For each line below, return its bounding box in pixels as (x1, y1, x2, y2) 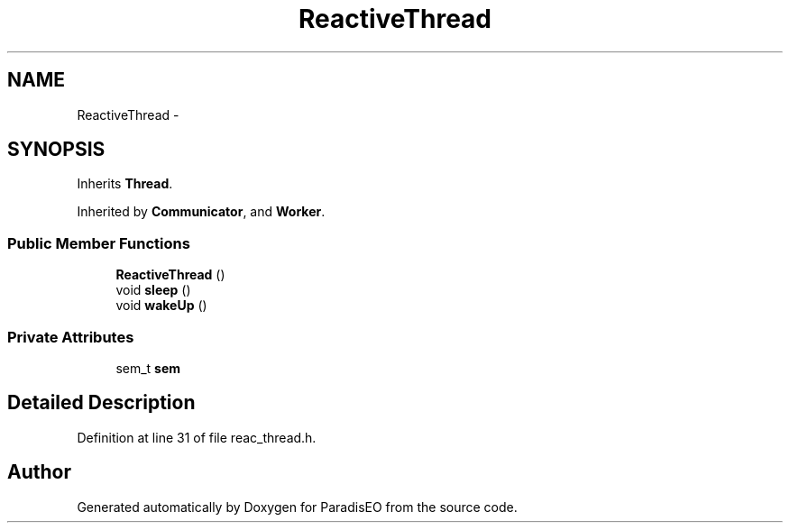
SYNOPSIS (7, 138, 106, 161)
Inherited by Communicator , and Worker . (77, 204, 326, 220)
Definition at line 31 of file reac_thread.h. (77, 429, 317, 445)
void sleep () (115, 282, 191, 298)
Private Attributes (7, 327, 134, 346)
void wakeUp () (115, 297, 207, 314)
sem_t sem (115, 360, 181, 376)
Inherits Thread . (77, 176, 173, 192)
